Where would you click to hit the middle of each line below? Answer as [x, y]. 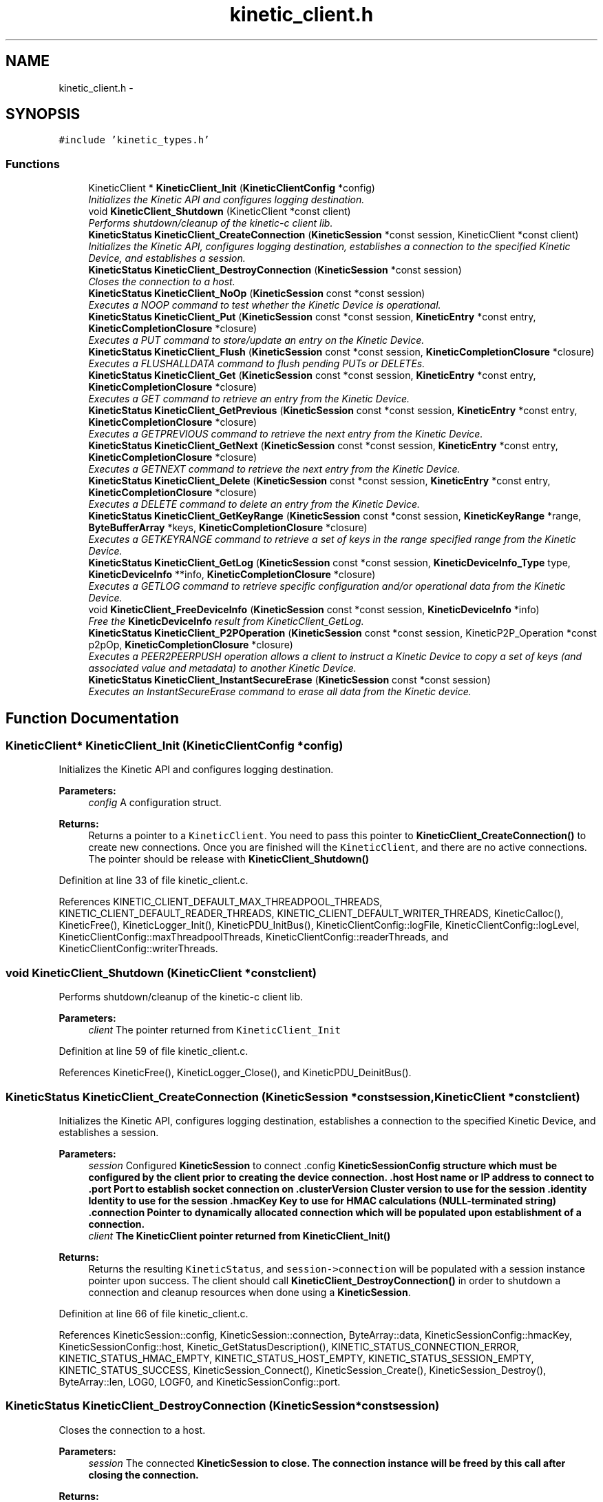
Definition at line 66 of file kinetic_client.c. [154, 1313]
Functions [33, 164]
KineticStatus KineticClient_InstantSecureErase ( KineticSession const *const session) [289, 680]
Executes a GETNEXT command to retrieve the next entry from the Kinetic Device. [274, 469]
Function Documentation [92, 718]
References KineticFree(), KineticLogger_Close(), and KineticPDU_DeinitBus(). [235, 1073]
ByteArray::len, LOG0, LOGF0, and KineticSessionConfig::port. [200, 1381]
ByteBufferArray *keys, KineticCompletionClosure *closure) [228, 528]
